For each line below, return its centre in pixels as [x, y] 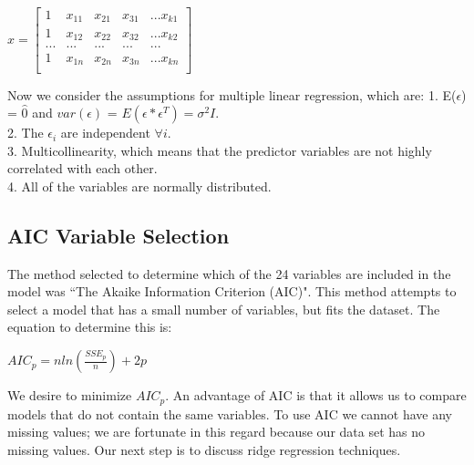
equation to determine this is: [90, 327]
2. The [26, 133]
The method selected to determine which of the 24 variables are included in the [229, 273]
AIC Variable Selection [118, 235]
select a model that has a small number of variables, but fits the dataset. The [224, 309]
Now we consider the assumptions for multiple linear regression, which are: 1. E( [232, 94]
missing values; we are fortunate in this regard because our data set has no [216, 432]
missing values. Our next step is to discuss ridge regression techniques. [204, 449]
